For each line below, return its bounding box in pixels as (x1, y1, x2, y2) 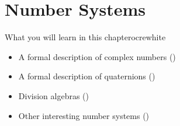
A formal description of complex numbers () (18, 50, 176, 62)
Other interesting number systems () (18, 109, 150, 121)
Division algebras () (18, 89, 89, 101)
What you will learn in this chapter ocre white (5, 31, 166, 43)
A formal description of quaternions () (18, 70, 155, 82)
